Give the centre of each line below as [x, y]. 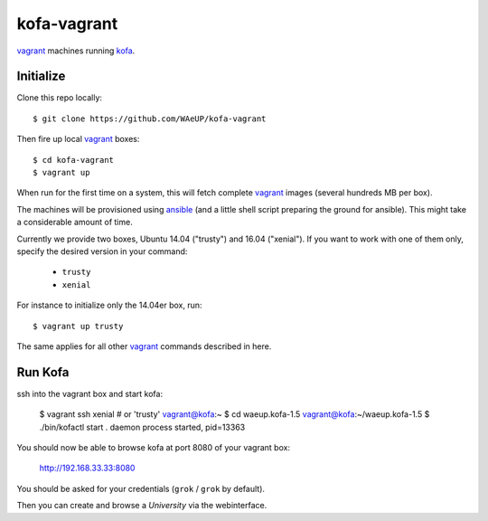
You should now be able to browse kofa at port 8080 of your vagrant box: [154, 447]
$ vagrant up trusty [78, 326]
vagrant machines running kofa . [76, 51]
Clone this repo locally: [60, 98]
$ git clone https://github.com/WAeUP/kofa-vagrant [150, 118]
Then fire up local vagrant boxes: [78, 139]
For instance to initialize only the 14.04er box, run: [109, 305]
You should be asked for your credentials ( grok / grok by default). [141, 488]
